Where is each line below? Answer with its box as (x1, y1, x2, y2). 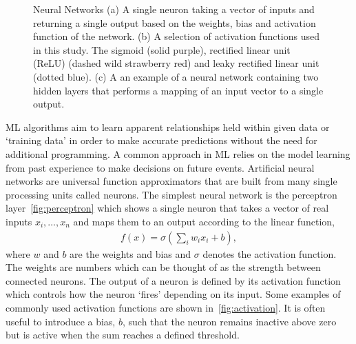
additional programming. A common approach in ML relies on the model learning (6, 146, 350, 161)
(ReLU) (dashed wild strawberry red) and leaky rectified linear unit (33, 56, 320, 70)
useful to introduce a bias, (6, 314, 116, 328)
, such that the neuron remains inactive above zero (122, 314, 337, 328)
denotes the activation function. (202, 246, 337, 261)
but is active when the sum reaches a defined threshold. (6, 327, 240, 342)
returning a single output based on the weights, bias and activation (33, 15, 316, 30)
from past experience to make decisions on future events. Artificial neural (6, 160, 315, 174)
